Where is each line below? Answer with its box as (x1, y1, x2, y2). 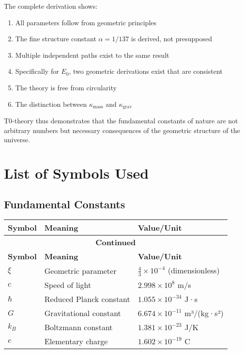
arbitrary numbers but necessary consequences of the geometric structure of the (4, 125, 240, 135)
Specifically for (15, 66, 59, 76)
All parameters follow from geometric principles (15, 17, 157, 27)
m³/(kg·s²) (184, 307, 224, 319)
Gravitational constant (44, 307, 121, 319)
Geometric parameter (44, 265, 117, 276)
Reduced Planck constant (44, 293, 130, 304)
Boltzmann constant (44, 321, 113, 333)
